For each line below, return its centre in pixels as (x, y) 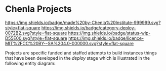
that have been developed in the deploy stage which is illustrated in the (78, 58)
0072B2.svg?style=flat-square (36, 33)
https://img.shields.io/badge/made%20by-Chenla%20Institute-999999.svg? (83, 23)
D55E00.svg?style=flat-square (36, 38)
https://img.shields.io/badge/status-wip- (109, 33)
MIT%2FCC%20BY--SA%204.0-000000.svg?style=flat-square (70, 43)
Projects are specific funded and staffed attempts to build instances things (81, 53)
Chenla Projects (39, 9)
